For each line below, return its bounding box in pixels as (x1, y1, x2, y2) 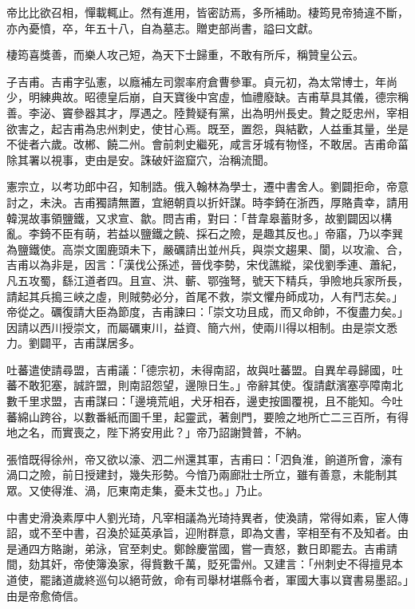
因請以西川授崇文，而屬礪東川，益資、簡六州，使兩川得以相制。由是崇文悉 (6, 318, 397, 335)
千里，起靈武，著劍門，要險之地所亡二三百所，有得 (140, 408, 409, 425)
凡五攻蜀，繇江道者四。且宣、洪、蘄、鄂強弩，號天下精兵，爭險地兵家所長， (6, 271, 409, 288)
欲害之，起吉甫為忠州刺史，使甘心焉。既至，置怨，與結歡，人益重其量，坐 (6, 120, 397, 136)
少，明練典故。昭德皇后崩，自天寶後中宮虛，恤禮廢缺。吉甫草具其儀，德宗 (6, 89, 397, 105)
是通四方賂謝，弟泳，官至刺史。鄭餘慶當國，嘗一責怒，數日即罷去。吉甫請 (6, 540, 397, 556)
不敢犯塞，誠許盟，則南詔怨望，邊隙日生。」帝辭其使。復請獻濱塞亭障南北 (17, 377, 403, 393)
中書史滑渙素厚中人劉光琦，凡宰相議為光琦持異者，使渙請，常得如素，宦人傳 (6, 508, 409, 525)
